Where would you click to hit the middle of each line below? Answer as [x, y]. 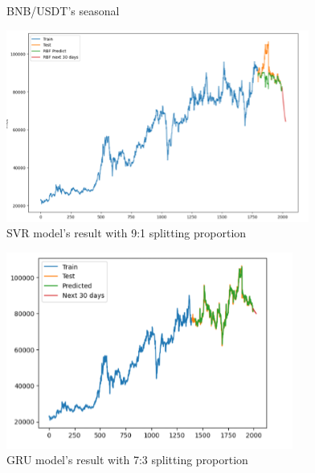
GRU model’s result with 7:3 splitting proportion [127, 460]
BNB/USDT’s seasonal [63, 10]
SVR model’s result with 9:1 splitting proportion [127, 233]
